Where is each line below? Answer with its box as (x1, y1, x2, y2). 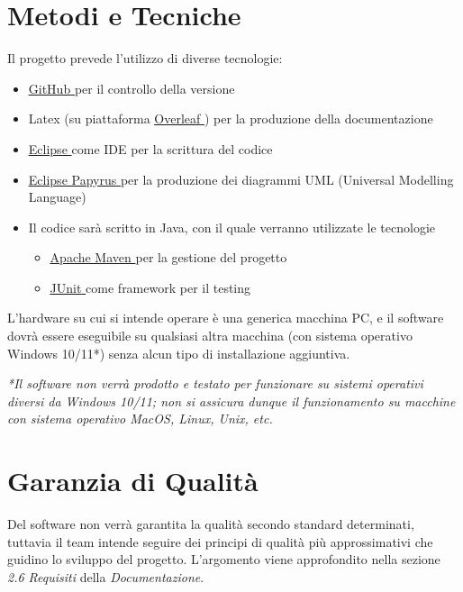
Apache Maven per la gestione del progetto (50, 248, 287, 267)
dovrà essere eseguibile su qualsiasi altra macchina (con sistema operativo (7, 326, 413, 345)
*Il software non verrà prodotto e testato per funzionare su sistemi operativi (7, 374, 423, 393)
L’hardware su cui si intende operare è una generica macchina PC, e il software (7, 308, 444, 327)
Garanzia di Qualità (7, 462, 259, 499)
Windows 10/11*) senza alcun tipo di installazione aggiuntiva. (7, 343, 350, 362)
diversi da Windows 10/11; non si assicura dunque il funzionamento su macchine (7, 391, 456, 410)
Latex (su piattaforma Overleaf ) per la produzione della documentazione (28, 109, 433, 128)
